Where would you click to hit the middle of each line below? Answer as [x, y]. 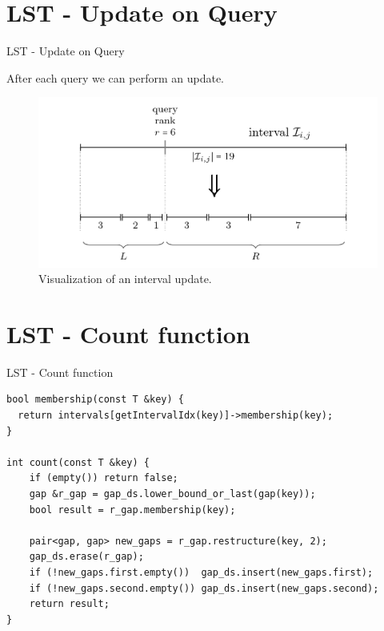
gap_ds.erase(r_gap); [86, 557]
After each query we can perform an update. [115, 77]
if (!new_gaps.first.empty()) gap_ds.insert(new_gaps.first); [201, 572]
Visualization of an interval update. [125, 279]
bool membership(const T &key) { [95, 400]
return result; [69, 604]
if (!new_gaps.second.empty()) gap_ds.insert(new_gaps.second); [204, 588]
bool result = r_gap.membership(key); [132, 510]
